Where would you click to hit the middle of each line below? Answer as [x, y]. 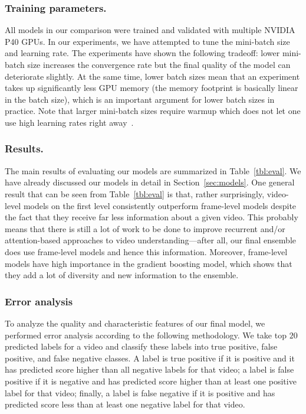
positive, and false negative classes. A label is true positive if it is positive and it [150, 358]
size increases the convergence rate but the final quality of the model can [159, 64]
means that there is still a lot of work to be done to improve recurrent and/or [145, 228]
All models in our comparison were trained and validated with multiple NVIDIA [150, 30]
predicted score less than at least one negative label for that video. [125, 404]
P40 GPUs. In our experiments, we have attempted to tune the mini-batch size [147, 41]
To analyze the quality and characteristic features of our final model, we [135, 323]
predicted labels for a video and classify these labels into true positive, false [141, 346]
